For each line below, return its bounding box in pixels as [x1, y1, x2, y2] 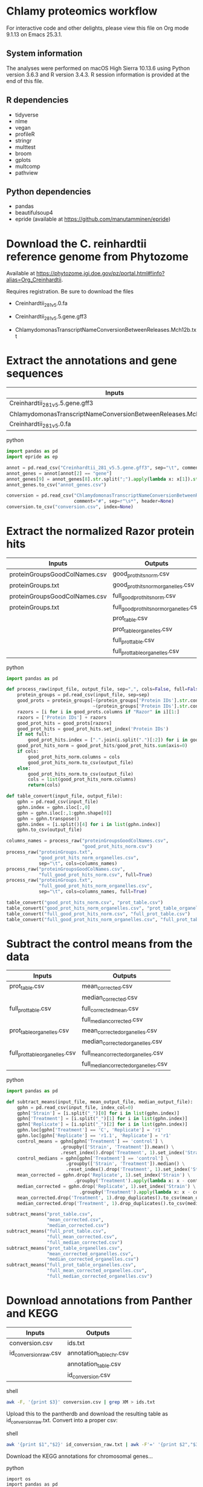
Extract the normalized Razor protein [6, 525, 195, 538]
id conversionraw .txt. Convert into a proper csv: [6, 1417, 118, 1426]
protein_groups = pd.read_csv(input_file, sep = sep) [17, 692, 150, 698]
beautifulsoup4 [14, 209, 53, 217]
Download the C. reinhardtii [6, 237, 147, 250]
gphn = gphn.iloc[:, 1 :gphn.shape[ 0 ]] [17, 810, 112, 816]
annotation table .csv [67, 1360, 121, 1369]
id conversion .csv [67, 1371, 111, 1380]
